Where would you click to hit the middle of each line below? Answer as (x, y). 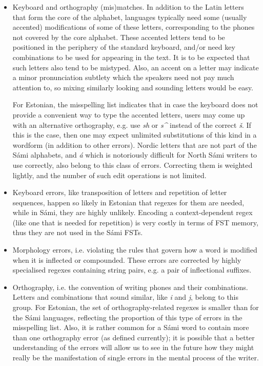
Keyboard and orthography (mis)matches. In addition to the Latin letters (128, 7)
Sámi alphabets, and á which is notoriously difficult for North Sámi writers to (135, 155)
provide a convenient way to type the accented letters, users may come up (129, 114)
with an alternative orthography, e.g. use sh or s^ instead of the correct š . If (132, 124)
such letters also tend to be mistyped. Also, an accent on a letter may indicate (136, 67)
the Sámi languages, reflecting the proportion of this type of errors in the (127, 317)
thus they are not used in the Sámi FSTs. (78, 232)
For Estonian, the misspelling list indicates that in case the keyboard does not (135, 104)
